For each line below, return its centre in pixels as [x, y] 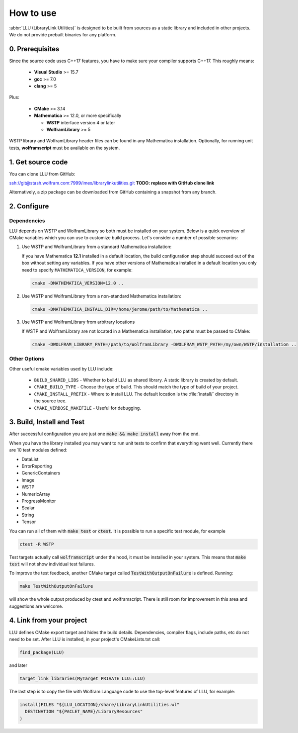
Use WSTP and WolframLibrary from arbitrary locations [78, 322]
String [28, 515]
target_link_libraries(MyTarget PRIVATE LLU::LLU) [83, 678]
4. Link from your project [48, 620]
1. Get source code [38, 162]
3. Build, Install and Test [47, 422]
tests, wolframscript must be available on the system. [65, 148]
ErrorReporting [37, 466]
